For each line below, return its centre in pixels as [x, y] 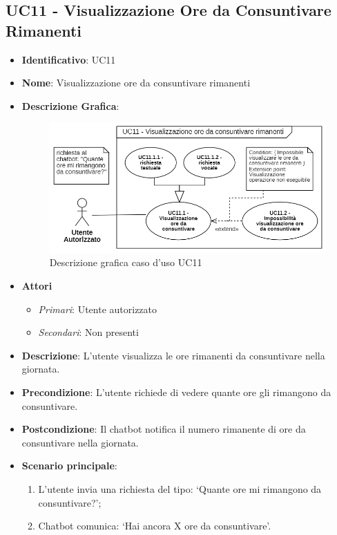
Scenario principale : [69, 466]
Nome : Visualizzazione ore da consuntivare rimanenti [136, 83]
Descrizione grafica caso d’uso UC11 [126, 262]
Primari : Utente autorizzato [98, 309]
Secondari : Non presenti [88, 332]
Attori [37, 286]
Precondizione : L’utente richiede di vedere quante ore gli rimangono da [176, 392]
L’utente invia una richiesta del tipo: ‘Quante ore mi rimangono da [180, 488]
